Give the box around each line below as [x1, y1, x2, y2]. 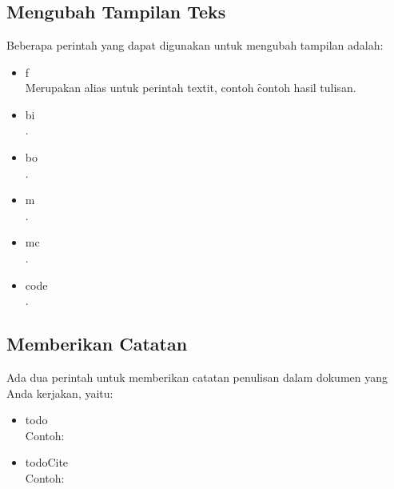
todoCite [25, 454, 69, 471]
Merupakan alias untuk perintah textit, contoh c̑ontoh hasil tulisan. [25, 79, 356, 96]
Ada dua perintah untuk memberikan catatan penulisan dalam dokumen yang [6, 368, 388, 385]
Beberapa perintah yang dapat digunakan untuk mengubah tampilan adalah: [6, 37, 384, 53]
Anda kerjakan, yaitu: [6, 384, 113, 401]
